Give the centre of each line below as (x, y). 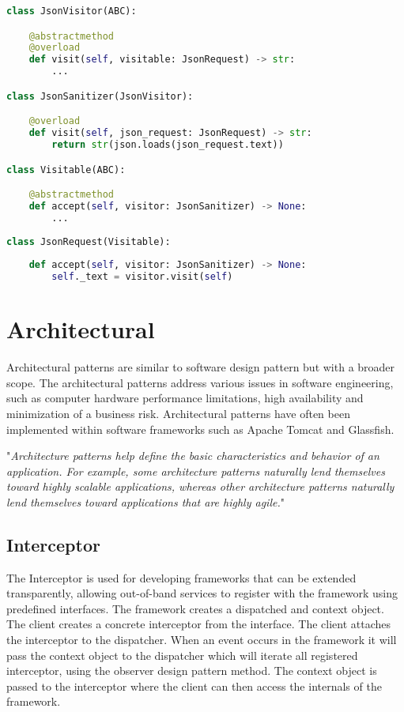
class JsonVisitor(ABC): (72, 11)
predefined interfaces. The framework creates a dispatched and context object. (195, 608)
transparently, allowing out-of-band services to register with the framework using (202, 593)
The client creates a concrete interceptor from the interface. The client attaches (199, 624)
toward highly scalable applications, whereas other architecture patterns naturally (200, 486)
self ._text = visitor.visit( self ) (142, 277)
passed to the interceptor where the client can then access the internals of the (194, 686)
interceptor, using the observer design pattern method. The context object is (192, 671)
